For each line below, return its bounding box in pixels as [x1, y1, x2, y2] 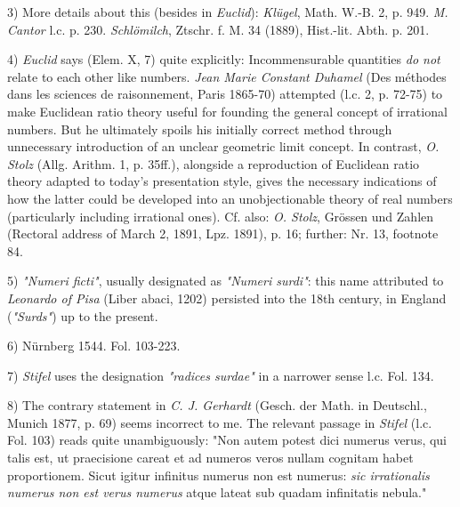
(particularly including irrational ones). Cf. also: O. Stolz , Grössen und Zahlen [7, 206, 434, 225]
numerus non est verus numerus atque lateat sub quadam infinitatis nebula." [7, 483, 427, 502]
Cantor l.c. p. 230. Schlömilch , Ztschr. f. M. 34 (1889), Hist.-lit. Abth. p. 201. [7, 20, 430, 38]
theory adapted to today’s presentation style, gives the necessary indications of [7, 172, 437, 190]
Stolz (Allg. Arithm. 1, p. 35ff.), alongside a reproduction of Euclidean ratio [7, 154, 420, 173]
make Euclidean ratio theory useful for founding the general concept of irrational [7, 101, 448, 120]
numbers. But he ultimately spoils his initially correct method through [7, 119, 392, 138]
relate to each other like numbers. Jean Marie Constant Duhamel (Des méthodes [7, 67, 447, 85]
